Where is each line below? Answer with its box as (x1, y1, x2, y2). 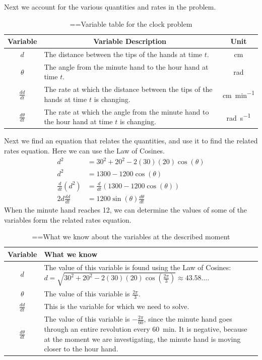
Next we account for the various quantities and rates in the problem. (4, 2, 216, 12)
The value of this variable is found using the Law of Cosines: (44, 262, 231, 272)
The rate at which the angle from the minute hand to (44, 106, 209, 117)
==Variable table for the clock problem (70, 18, 192, 29)
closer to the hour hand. (44, 343, 118, 354)
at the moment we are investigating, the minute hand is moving (44, 333, 241, 344)
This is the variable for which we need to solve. (44, 301, 189, 312)
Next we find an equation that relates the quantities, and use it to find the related (4, 135, 258, 146)
